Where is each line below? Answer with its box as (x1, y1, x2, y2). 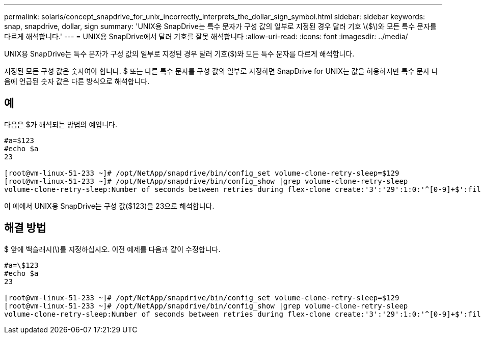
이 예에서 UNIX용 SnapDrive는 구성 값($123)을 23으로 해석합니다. (4, 201, 215, 210)
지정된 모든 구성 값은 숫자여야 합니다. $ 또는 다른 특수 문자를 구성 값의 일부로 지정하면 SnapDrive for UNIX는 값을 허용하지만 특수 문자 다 (4, 67, 438, 75)
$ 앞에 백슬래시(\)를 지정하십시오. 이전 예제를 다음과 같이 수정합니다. (4, 244, 221, 253)
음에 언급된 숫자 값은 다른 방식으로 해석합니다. (4, 77, 150, 86)
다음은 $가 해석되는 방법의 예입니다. (4, 120, 117, 129)
